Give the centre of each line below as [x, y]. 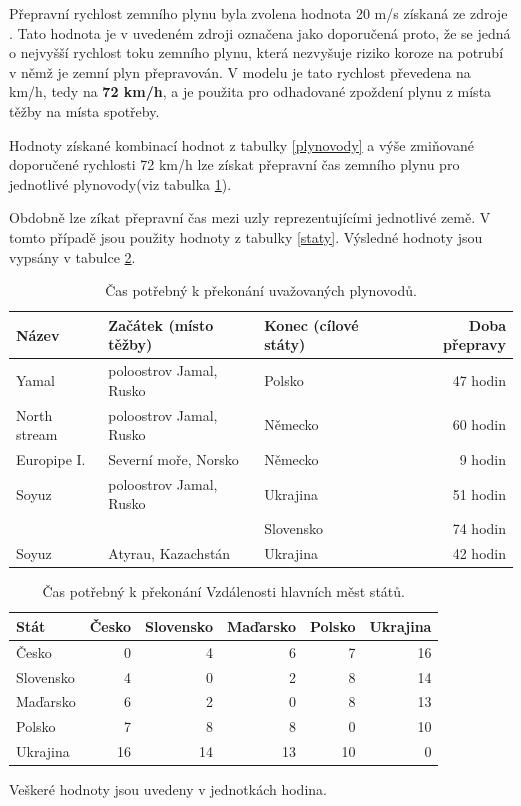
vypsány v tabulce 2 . [72, 256]
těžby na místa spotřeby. [84, 110]
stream [37, 434]
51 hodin [479, 493]
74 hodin [479, 528]
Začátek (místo [161, 324]
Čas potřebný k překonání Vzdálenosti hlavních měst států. [223, 591]
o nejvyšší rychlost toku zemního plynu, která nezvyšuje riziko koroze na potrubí [256, 52]
